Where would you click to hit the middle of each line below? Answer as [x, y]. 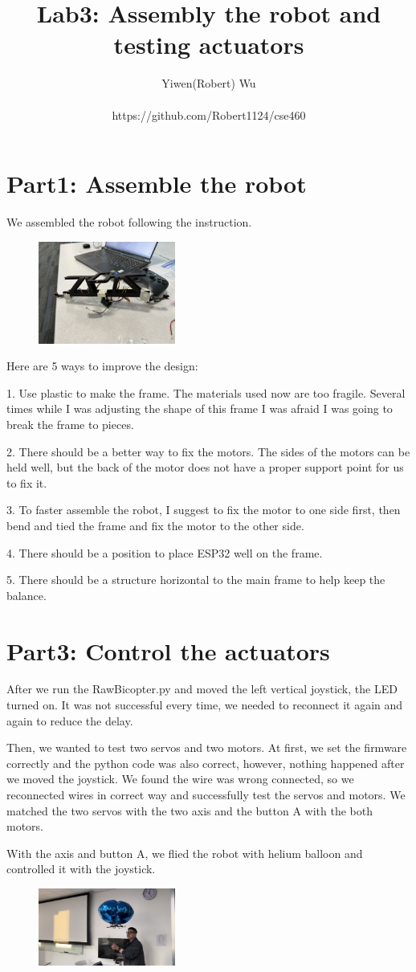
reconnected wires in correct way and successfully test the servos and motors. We [206, 795]
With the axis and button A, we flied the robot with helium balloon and [185, 853]
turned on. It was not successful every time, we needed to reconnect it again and [205, 705]
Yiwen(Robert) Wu [209, 83]
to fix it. [27, 482]
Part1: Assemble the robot [157, 184]
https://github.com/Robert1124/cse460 [209, 114]
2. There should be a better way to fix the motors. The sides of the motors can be [208, 451]
